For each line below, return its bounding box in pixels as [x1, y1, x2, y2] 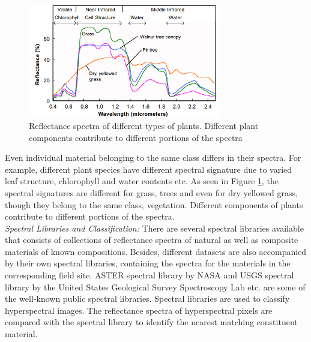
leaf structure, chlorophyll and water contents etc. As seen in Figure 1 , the [5, 175, 279, 187]
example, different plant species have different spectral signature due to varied [5, 163, 292, 175]
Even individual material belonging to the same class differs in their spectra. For [5, 151, 301, 164]
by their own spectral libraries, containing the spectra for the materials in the [5, 257, 291, 269]
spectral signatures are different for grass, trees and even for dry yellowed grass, [5, 186, 298, 199]
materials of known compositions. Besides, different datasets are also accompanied [5, 245, 307, 257]
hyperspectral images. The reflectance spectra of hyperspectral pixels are [5, 304, 273, 316]
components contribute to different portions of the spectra [29, 131, 243, 143]
